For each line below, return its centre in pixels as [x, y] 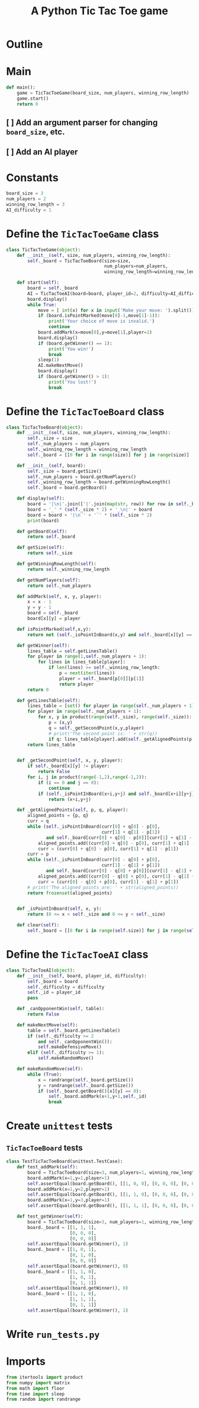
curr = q [38, 821]
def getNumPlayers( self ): [49, 580]
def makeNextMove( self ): [47, 1025]
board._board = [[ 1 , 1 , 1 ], [62, 1227]
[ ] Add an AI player [42, 152]
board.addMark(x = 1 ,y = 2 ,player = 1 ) [69, 1189]
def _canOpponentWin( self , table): [61, 1009]
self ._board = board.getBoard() [68, 488]
